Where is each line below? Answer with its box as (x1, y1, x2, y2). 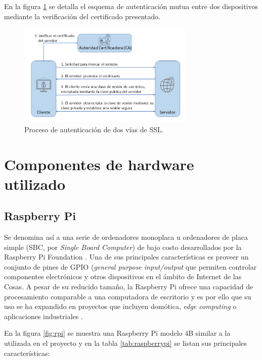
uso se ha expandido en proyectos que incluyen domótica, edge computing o (4, 301, 237, 312)
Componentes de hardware (4, 153, 194, 174)
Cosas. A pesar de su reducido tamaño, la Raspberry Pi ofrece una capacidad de (4, 281, 253, 292)
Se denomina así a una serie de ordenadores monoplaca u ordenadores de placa (4, 232, 248, 242)
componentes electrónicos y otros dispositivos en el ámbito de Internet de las (4, 271, 242, 282)
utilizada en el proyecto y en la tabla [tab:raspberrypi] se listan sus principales (4, 338, 247, 348)
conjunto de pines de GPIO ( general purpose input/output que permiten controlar (4, 261, 257, 272)
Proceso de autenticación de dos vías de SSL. (24, 124, 164, 134)
